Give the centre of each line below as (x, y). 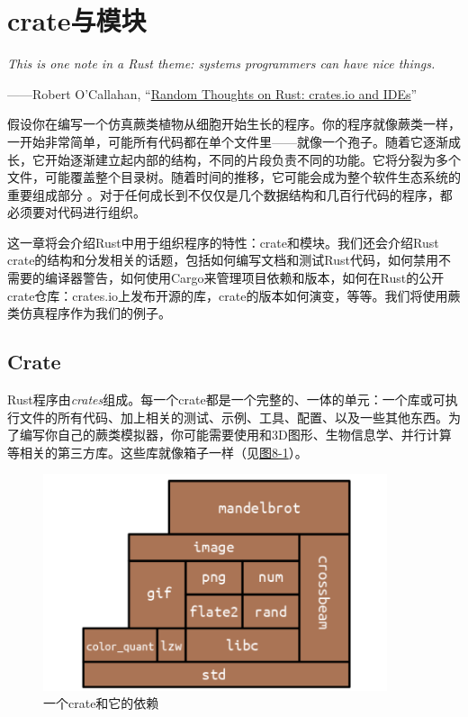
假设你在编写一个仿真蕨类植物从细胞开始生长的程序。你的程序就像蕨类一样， (234, 124)
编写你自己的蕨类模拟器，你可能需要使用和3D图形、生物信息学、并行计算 (235, 435)
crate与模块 (77, 20)
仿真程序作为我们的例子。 (95, 313)
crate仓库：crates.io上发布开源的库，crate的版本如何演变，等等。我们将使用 (228, 295)
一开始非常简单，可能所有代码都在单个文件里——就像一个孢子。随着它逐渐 (228, 141)
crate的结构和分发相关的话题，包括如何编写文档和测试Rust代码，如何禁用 (223, 260)
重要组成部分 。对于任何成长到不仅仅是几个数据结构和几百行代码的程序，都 (230, 194)
